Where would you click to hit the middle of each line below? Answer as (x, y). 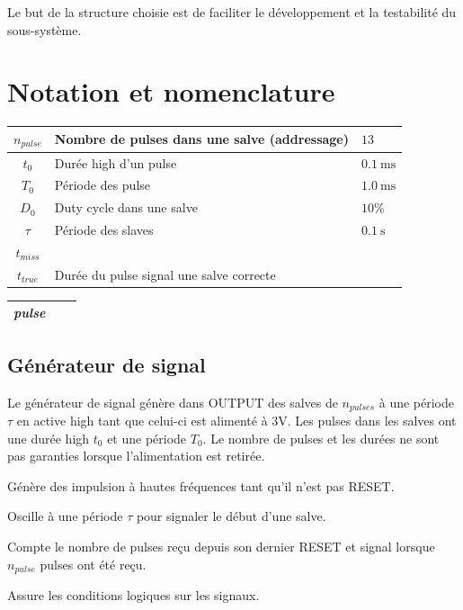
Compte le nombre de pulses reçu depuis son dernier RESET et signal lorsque (221, 547)
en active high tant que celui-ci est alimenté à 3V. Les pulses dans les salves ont (236, 421)
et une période (147, 438)
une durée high (49, 438)
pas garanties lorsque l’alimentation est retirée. (136, 456)
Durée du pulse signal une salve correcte (165, 274)
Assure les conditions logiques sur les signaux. (134, 595)
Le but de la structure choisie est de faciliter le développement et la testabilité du (232, 12)
